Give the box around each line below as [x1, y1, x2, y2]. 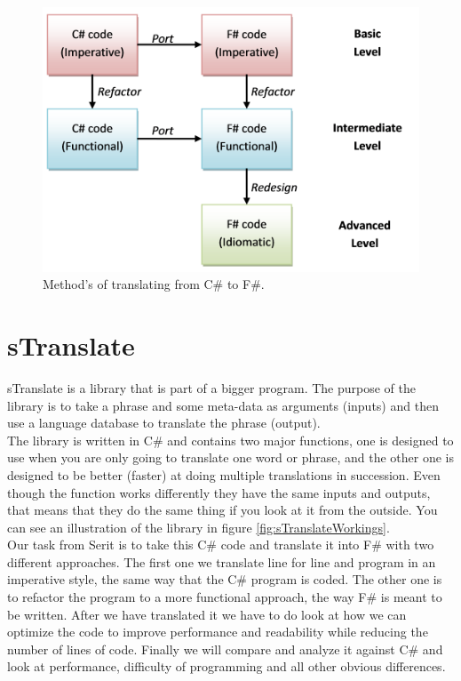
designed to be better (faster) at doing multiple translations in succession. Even [7, 465, 441, 484]
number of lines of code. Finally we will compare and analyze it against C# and [7, 639, 443, 658]
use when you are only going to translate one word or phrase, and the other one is [7, 448, 454, 467]
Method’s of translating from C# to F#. [43, 275, 265, 293]
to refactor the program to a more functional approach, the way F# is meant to [7, 588, 442, 606]
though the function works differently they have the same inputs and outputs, [7, 483, 431, 501]
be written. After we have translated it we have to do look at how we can [7, 605, 407, 623]
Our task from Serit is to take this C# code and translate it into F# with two [7, 535, 434, 554]
